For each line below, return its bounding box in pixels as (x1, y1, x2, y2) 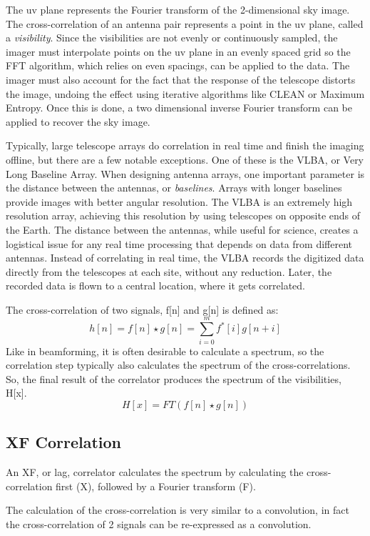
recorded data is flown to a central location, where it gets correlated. (6, 278, 305, 293)
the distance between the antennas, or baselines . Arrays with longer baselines (6, 180, 342, 195)
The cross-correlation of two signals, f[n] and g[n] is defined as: (6, 302, 279, 317)
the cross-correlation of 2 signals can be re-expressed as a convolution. (6, 516, 312, 531)
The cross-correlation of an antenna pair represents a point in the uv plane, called (6, 16, 364, 31)
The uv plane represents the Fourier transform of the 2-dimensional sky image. (6, 2, 350, 16)
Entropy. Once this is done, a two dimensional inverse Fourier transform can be (6, 100, 352, 115)
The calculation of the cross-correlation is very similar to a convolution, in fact (6, 502, 349, 517)
